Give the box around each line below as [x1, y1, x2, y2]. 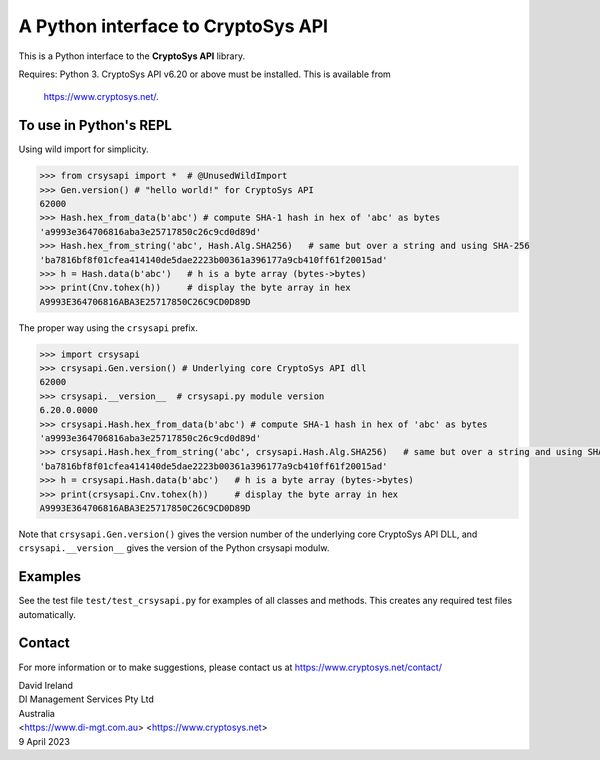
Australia [18, 707, 55, 719]
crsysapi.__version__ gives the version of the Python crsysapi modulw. [18, 542, 330, 554]
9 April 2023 [18, 735, 70, 747]
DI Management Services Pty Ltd [18, 693, 155, 705]
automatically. [18, 608, 77, 620]
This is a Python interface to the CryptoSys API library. [18, 50, 245, 62]
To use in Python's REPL [18, 117, 172, 134]
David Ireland [18, 679, 74, 691]
